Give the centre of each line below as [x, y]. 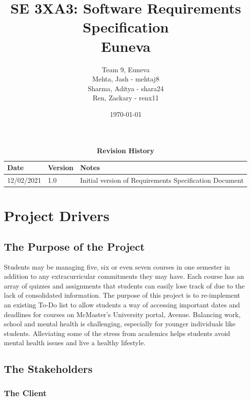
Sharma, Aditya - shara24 [126, 88]
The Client [25, 392]
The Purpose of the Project [74, 246]
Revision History [125, 151]
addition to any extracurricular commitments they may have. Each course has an [124, 276]
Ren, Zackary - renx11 [126, 98]
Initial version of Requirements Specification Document [162, 180]
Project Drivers [57, 216]
